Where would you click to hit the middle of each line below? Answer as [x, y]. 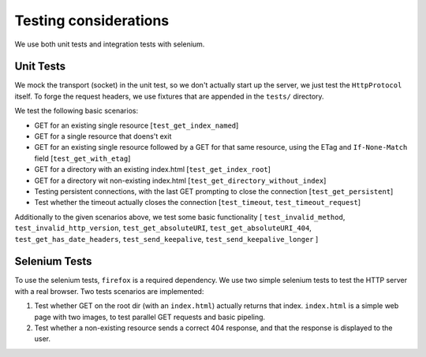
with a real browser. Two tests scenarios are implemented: [109, 291]
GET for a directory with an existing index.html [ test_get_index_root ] [153, 169]
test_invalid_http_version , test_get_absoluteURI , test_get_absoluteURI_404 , [163, 228]
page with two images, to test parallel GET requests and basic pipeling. [150, 317]
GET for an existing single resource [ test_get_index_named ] [136, 125]
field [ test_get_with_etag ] [82, 158]
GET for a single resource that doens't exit [103, 136]
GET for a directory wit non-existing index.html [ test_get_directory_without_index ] [180, 180]
